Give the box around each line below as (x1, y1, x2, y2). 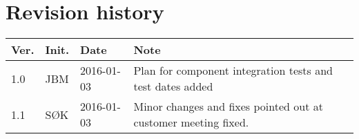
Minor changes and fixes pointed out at (133, 98, 323, 115)
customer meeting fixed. (133, 114, 249, 131)
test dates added (133, 78, 213, 95)
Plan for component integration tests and (133, 62, 333, 79)
